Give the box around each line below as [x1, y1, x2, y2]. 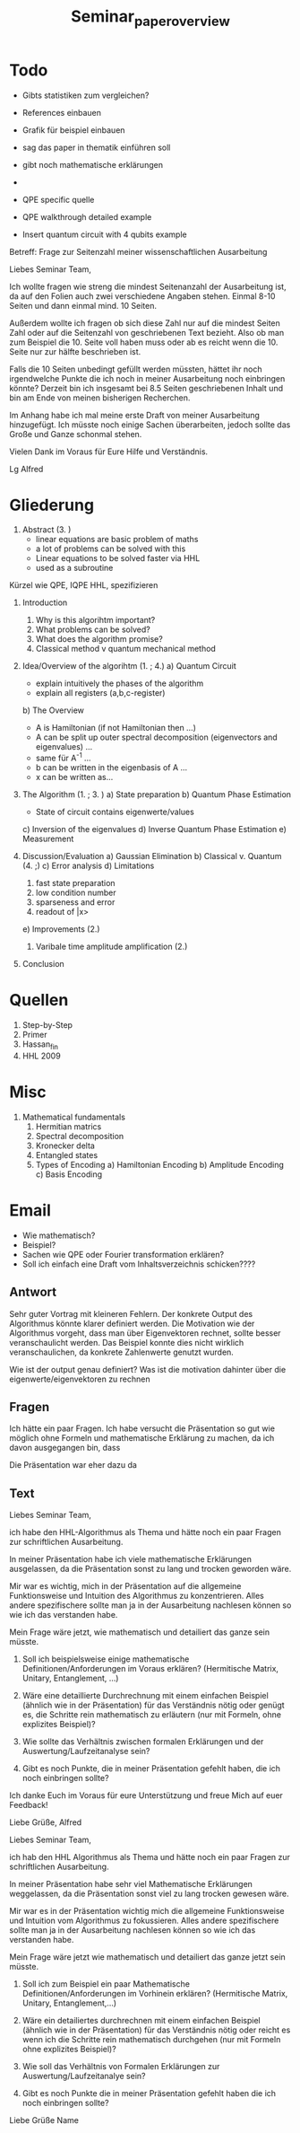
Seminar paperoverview [70, 6, 231, 30]
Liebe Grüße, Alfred [9, 1817, 82, 1828]
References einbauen [21, 107, 101, 118]
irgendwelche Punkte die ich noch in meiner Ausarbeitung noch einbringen [9, 373, 286, 383]
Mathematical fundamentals [21, 1111, 125, 1122]
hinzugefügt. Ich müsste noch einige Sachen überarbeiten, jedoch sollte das [9, 419, 291, 430]
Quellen [9, 990, 69, 1011]
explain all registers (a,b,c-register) [35, 688, 166, 698]
